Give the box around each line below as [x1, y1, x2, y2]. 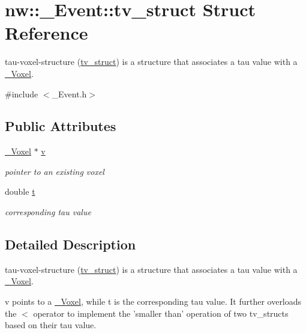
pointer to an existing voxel [5, 165, 104, 177]
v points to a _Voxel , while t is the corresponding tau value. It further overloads [5, 295, 302, 308]
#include [5, 87, 38, 100]
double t [5, 185, 35, 198]
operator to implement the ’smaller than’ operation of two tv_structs [33, 307, 289, 319]
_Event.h [52, 87, 87, 100]
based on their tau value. [5, 319, 97, 331]
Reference [5, 20, 88, 45]
